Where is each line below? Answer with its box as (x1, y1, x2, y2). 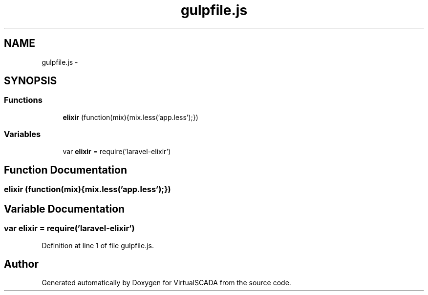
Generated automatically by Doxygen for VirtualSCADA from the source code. (42, 278, 291, 287)
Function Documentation (4, 163, 127, 176)
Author (4, 258, 39, 271)
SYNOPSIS (4, 75, 57, 87)
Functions (4, 95, 43, 105)
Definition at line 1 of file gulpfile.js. (42, 241, 154, 250)
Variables (4, 129, 41, 139)
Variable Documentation (4, 202, 125, 215)
